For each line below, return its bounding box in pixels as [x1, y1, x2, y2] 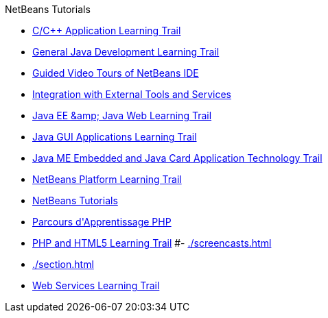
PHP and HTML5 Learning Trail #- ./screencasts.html [32, 237, 272, 249]
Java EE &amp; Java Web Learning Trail [32, 110, 212, 121]
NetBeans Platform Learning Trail [32, 173, 182, 185]
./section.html [32, 258, 94, 270]
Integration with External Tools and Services [32, 88, 231, 100]
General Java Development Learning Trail [32, 46, 220, 58]
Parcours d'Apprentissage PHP [32, 216, 172, 228]
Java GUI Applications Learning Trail [32, 131, 197, 143]
